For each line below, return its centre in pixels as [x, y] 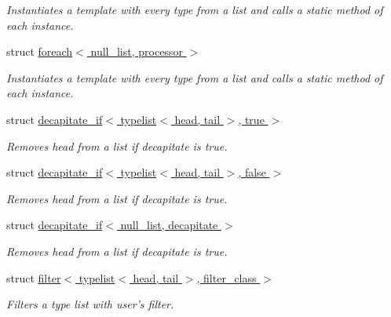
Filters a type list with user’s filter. [90, 304]
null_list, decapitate [169, 225]
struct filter [34, 277]
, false [252, 172]
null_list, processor [137, 51]
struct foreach [40, 51]
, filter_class [227, 277]
